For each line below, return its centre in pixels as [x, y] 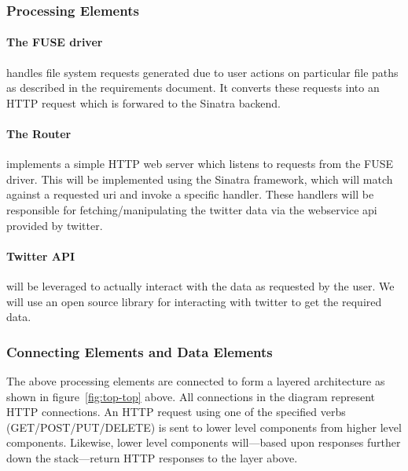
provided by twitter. [55, 225]
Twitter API [41, 256]
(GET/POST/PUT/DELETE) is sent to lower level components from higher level [204, 427]
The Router [39, 134]
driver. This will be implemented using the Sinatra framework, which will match [200, 179]
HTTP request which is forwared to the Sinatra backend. [143, 102]
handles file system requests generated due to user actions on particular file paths [202, 72]
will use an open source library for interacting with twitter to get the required [194, 301]
